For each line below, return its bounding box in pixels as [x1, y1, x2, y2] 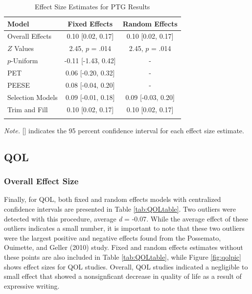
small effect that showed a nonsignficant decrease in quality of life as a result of [4, 271, 242, 281]
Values [14, 43, 34, 53]
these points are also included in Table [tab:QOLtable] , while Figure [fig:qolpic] [4, 252, 241, 262]
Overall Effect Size [4, 175, 79, 187]
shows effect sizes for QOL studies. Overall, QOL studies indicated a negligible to [4, 261, 248, 271]
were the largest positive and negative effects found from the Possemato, [4, 232, 221, 243]
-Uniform [11, 55, 38, 66]
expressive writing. [4, 280, 60, 291]
